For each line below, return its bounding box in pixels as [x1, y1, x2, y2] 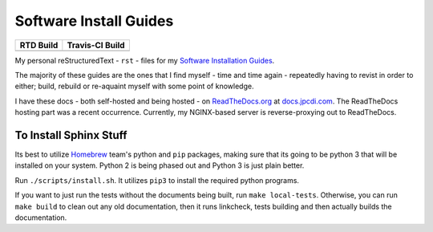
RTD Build [19, 39, 59, 51]
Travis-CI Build [67, 39, 125, 51]
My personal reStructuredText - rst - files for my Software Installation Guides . [14, 55, 275, 65]
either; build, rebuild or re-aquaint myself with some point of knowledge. [14, 81, 254, 92]
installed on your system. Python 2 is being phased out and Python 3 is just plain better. [14, 161, 305, 170]
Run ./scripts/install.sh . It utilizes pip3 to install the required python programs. [14, 175, 300, 185]
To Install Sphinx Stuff [14, 128, 127, 142]
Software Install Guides [14, 12, 174, 30]
